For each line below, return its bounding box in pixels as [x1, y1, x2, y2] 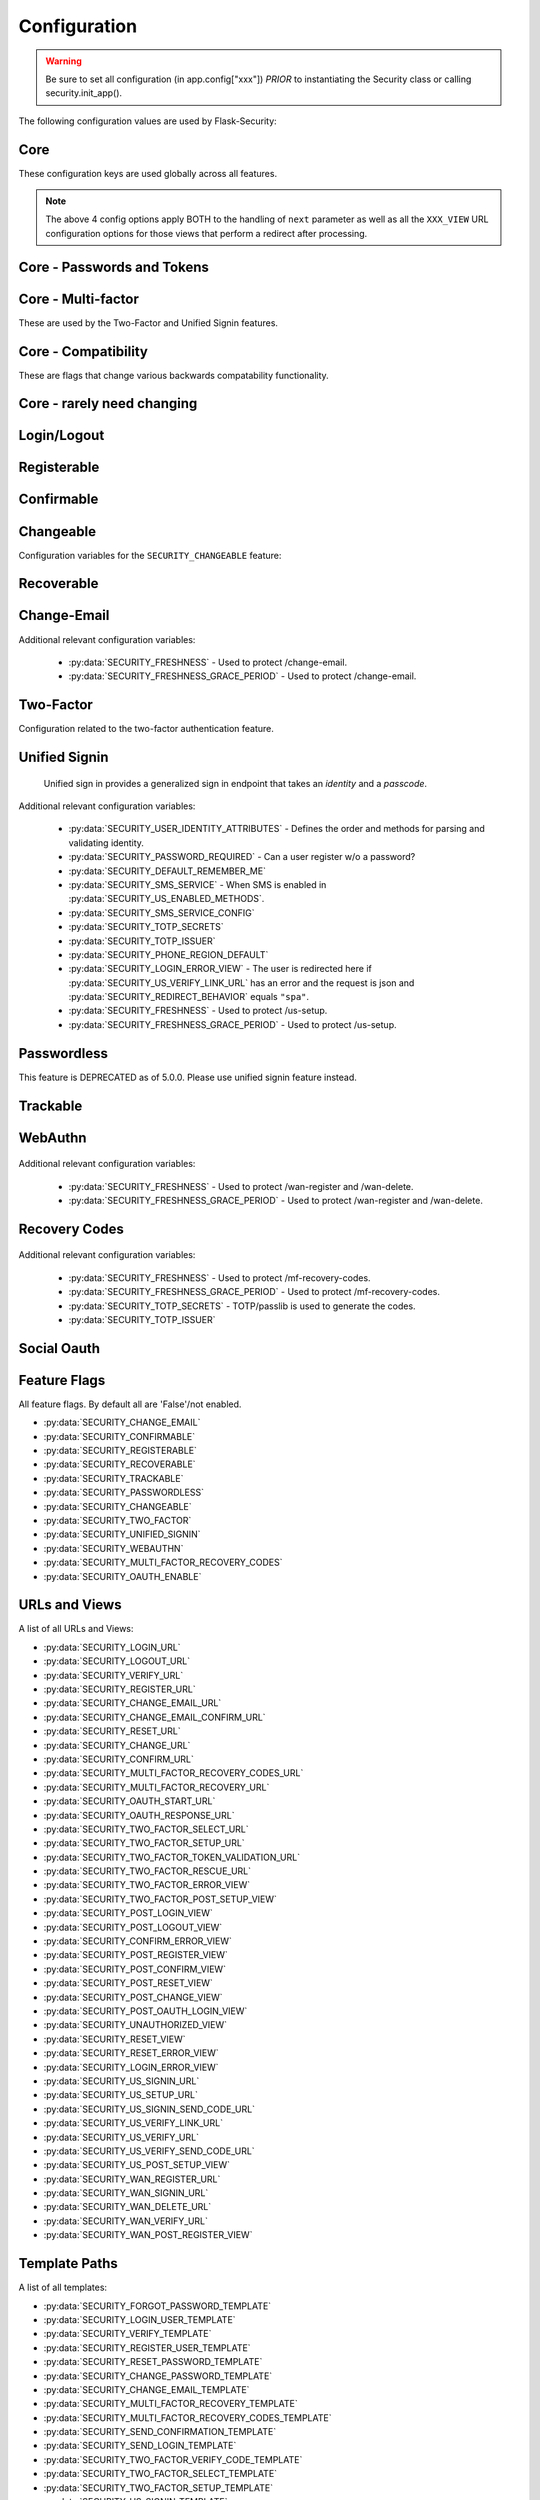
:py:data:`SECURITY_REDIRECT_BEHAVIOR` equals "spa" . [68, 991, 310, 1003]
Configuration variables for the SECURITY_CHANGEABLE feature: [18, 549, 282, 561]
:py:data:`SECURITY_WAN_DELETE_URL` [43, 2201, 212, 2213]
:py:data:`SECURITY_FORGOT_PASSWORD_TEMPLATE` [43, 2300, 272, 2312]
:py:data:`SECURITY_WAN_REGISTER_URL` [43, 2173, 221, 2185]
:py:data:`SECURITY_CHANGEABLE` [43, 1500, 192, 1512]
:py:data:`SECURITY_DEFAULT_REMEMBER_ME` [68, 865, 267, 877]
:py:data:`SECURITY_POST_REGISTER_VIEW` [43, 1949, 229, 1961]
